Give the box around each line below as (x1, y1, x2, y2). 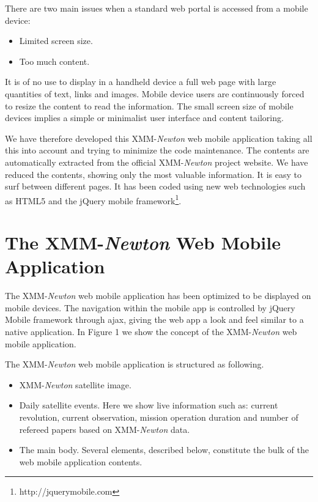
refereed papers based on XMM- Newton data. (19, 423, 190, 435)
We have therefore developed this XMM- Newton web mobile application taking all (5, 131, 312, 144)
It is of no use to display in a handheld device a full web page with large (5, 75, 276, 88)
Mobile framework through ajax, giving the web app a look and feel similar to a (5, 313, 304, 326)
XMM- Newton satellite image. (19, 378, 131, 391)
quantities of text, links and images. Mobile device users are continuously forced (5, 87, 305, 100)
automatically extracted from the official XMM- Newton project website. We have (5, 155, 308, 168)
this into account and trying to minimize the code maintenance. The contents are (5, 144, 309, 157)
